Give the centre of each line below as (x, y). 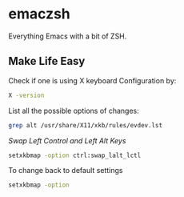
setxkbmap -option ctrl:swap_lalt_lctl (75, 155)
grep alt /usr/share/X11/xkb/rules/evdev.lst (85, 125)
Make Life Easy (47, 61)
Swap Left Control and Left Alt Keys (67, 140)
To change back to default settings (66, 171)
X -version (26, 95)
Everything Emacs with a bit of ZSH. (68, 36)
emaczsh (39, 14)
